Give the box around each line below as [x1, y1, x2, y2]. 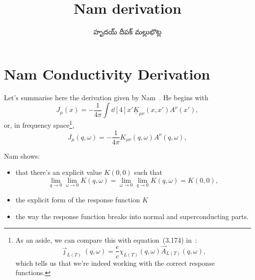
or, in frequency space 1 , [4, 118, 75, 130]
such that [134, 167, 162, 177]
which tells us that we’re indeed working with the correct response [15, 257, 215, 268]
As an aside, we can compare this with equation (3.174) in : [15, 235, 197, 245]
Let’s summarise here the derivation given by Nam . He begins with [4, 92, 208, 102]
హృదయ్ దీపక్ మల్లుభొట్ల [93, 27, 162, 37]
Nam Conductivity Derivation [4, 63, 210, 84]
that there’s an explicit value [15, 167, 102, 177]
